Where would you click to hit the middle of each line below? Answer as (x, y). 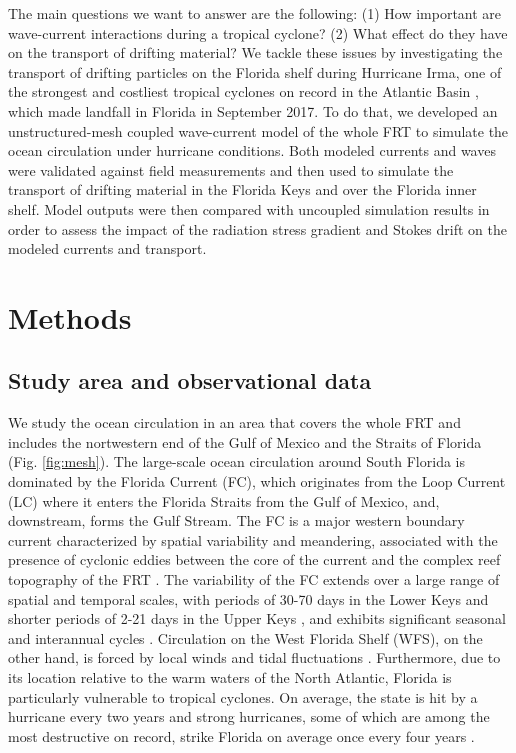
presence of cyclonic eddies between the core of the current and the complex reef (254, 559)
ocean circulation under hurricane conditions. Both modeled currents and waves (252, 150)
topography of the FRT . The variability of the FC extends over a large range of (254, 579)
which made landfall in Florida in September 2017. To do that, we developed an (253, 110)
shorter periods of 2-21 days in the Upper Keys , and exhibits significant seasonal (257, 618)
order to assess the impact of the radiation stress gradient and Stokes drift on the (257, 228)
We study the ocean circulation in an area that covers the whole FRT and (234, 422)
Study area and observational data (190, 380)
